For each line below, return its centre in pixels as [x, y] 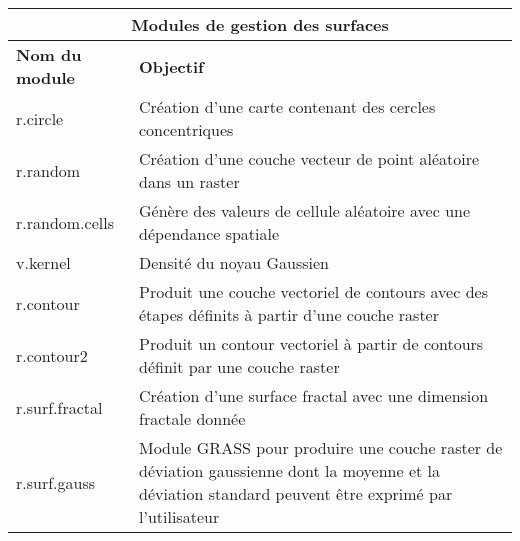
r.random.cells [65, 222]
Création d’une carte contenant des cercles [287, 106]
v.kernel [43, 262]
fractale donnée [192, 418]
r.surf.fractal [59, 407]
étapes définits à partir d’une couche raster [289, 314]
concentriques [186, 129]
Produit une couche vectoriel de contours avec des [313, 291]
